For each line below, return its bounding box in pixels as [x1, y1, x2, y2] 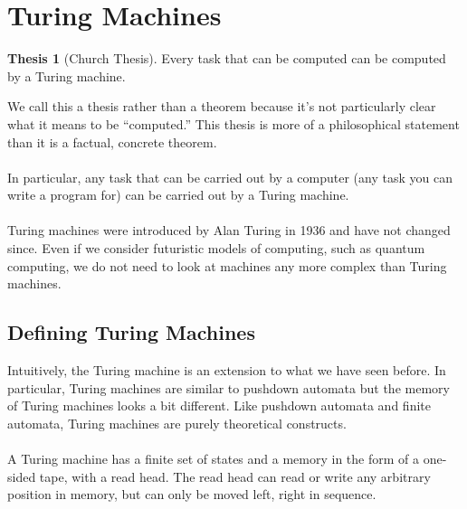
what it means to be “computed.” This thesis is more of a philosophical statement [7, 114, 460, 133]
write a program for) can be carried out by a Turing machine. [7, 185, 349, 204]
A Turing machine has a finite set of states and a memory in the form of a [7, 449, 419, 468]
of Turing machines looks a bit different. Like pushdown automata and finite [7, 396, 431, 415]
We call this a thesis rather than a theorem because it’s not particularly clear [7, 97, 436, 116]
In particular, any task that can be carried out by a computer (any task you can [7, 167, 453, 186]
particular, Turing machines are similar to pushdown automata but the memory [7, 378, 450, 397]
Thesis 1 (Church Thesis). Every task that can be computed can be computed [7, 49, 446, 68]
